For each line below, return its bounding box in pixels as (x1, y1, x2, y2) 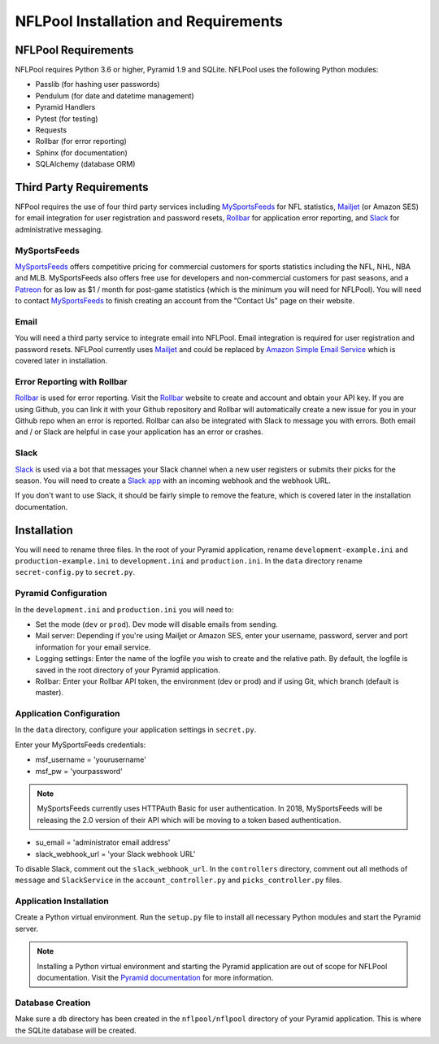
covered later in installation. (15, 356, 108, 366)
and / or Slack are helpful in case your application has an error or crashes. (15, 427, 264, 437)
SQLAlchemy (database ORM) (35, 159, 136, 169)
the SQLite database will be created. (15, 1025, 137, 1035)
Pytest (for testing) (35, 114, 98, 124)
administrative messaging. (15, 224, 103, 234)
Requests (35, 125, 67, 135)
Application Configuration (15, 708, 121, 720)
